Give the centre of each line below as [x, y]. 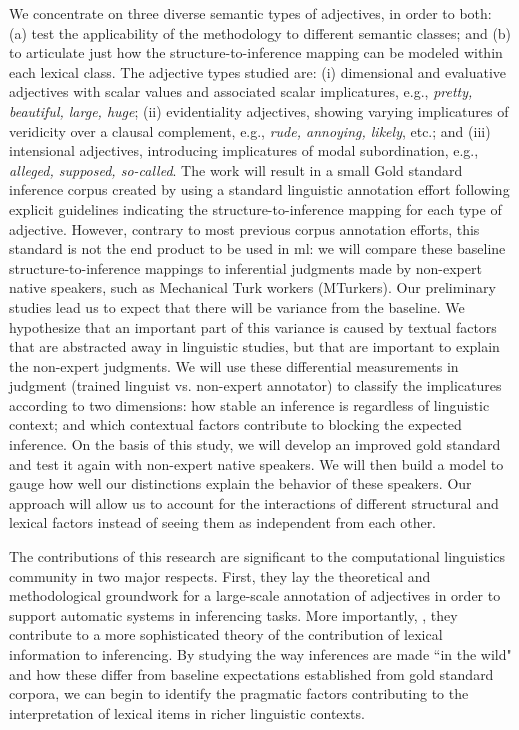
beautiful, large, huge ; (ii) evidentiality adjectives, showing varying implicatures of [259, 110]
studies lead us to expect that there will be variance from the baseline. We [237, 306]
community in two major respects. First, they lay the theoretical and [220, 575]
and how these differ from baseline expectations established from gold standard [251, 673]
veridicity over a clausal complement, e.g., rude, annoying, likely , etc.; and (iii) [250, 130]
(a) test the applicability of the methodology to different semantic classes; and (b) [260, 32]
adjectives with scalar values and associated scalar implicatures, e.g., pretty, [241, 91]
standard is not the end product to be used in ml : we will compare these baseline [257, 248]
